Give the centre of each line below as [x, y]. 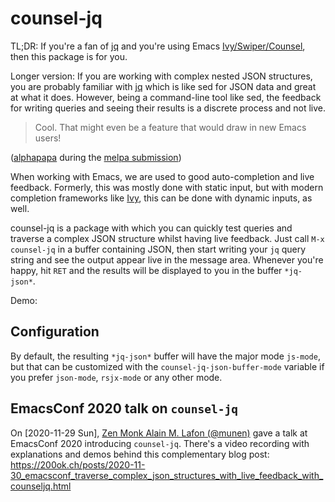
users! [48, 138]
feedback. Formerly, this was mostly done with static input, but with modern [167, 187]
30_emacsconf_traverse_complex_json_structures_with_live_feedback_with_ [167, 475]
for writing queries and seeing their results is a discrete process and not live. [168, 108]
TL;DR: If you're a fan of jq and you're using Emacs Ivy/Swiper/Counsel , [158, 46]
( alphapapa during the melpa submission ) [96, 157]
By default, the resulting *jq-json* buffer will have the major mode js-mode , [165, 356]
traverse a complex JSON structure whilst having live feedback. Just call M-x [167, 238]
